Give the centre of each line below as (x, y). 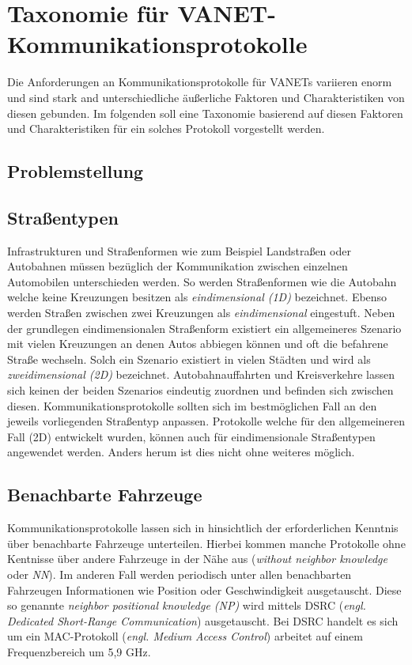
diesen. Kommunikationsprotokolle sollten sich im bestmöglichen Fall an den (192, 405)
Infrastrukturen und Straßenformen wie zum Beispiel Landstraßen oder (179, 250)
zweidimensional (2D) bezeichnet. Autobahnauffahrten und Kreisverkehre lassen (201, 374)
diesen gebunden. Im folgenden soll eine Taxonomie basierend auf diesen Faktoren (205, 113)
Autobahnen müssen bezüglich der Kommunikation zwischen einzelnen (178, 266)
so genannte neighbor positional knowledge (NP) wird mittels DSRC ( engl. (187, 605)
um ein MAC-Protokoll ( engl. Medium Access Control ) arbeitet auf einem (185, 636)
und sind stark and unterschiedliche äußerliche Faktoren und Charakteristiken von (206, 97)
